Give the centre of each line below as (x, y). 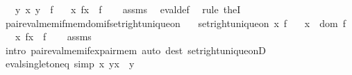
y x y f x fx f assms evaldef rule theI (128, 9)
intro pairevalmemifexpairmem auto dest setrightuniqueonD (136, 50)
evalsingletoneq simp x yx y (70, 64)
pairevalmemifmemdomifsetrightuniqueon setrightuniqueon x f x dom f (175, 23)
